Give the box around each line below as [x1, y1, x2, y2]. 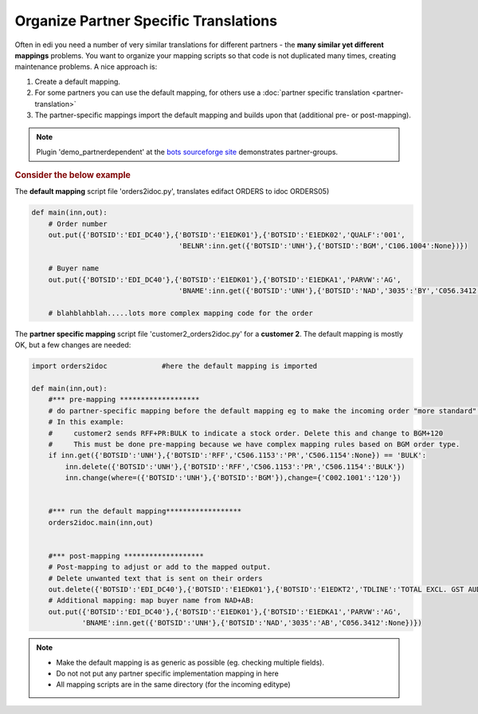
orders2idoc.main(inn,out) [48, 518, 155, 527]
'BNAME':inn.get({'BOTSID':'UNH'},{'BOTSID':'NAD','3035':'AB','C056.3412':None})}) [81, 618, 422, 628]
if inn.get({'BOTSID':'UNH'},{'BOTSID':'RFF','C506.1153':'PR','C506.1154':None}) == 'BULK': [48, 451, 426, 460]
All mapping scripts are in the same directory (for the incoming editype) [56, 680, 291, 689]
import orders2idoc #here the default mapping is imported [31, 361, 318, 371]
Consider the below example [14, 170, 131, 181]
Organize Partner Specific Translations [14, 12, 278, 30]
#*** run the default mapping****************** [48, 507, 242, 516]
